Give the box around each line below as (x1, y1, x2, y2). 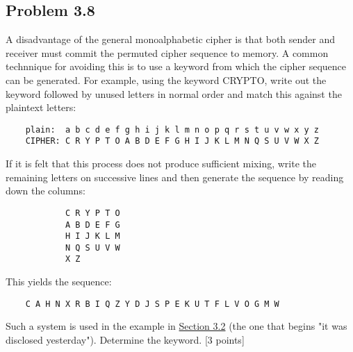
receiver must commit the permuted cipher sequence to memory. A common (6, 45, 329, 60)
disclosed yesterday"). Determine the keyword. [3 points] (6, 332, 245, 346)
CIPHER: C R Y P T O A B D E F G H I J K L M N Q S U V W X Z (25, 136, 320, 146)
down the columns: (6, 183, 85, 198)
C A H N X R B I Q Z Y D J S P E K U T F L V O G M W (25, 299, 279, 309)
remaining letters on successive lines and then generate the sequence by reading (6, 169, 344, 184)
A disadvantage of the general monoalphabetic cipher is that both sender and (6, 32, 336, 47)
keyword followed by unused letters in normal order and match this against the (6, 86, 342, 101)
